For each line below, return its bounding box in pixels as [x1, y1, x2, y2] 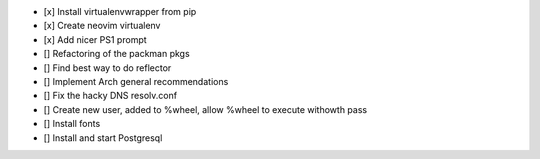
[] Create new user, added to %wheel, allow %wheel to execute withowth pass [43, 103, 368, 115]
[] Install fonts [43, 118, 101, 130]
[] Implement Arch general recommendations [43, 75, 229, 87]
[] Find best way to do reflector [43, 61, 172, 74]
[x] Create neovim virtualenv [43, 20, 161, 32]
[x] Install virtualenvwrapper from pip [43, 6, 197, 17]
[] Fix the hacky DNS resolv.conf [43, 90, 178, 102]
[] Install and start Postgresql [43, 131, 163, 144]
